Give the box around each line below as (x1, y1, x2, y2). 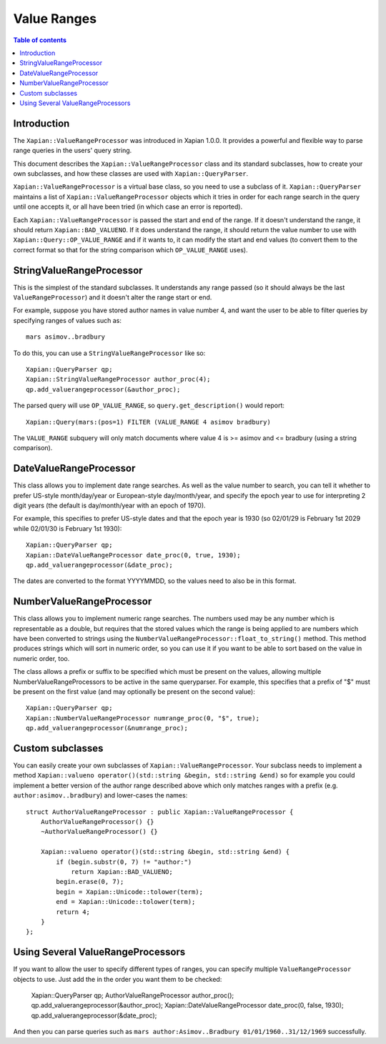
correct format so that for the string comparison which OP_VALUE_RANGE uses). (13, 245, 248, 254)
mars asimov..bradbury (26, 333, 106, 341)
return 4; (56, 908, 91, 916)
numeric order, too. (13, 654, 70, 662)
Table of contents (13, 36, 67, 44)
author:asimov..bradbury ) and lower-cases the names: (13, 791, 188, 800)
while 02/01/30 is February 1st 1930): (13, 524, 122, 532)
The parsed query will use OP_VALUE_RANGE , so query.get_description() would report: (13, 401, 285, 410)
